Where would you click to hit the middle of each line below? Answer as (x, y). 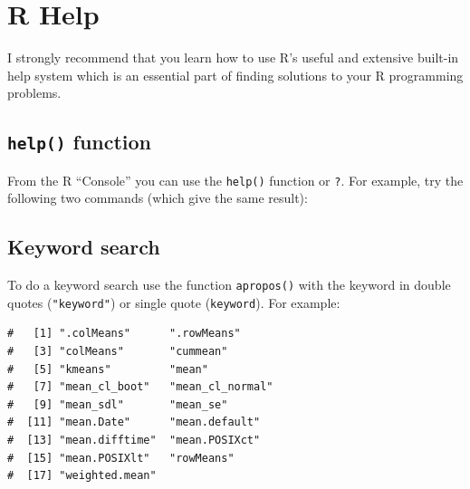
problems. (34, 93)
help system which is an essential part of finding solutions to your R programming (235, 75)
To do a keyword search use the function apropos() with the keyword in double (229, 285)
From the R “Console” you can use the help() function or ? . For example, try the (235, 180)
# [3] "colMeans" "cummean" (118, 352)
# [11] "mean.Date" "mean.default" (134, 422)
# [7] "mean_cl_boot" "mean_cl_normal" (140, 387)
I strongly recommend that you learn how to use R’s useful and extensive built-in (233, 58)
